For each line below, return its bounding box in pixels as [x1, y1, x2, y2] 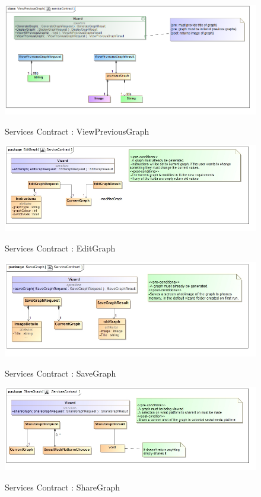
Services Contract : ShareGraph [5, 480, 120, 493]
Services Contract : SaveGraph [5, 367, 116, 379]
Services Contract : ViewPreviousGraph [5, 125, 149, 137]
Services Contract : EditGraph [5, 241, 116, 254]
